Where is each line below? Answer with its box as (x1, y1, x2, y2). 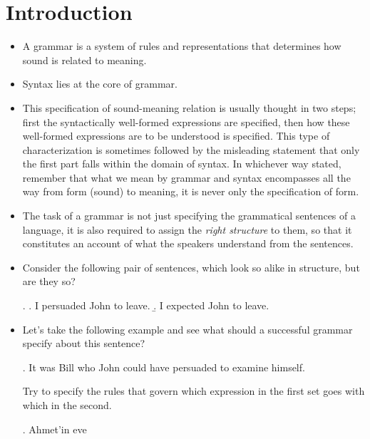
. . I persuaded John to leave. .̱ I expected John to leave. (22, 298, 269, 313)
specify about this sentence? (22, 336, 145, 351)
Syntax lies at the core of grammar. (22, 76, 178, 91)
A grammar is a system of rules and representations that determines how (22, 38, 341, 53)
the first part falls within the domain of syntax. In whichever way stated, (22, 156, 341, 171)
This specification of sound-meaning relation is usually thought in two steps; (22, 100, 356, 115)
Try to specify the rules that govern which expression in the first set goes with (22, 383, 365, 398)
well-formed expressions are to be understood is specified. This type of (22, 128, 330, 143)
